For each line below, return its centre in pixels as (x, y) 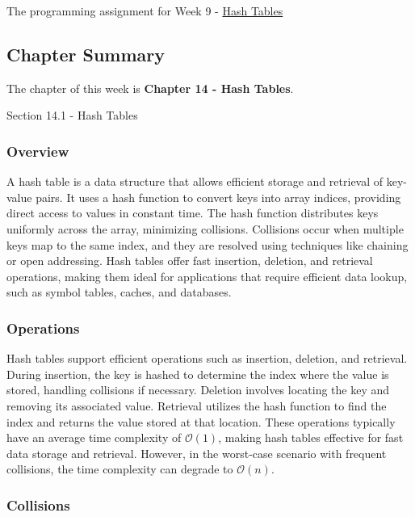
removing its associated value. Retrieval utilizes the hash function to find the (197, 405)
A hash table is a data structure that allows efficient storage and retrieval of (195, 181)
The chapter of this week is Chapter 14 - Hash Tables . (150, 88)
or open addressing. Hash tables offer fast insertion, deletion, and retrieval (190, 261)
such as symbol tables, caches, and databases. (119, 292)
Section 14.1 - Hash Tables (72, 115)
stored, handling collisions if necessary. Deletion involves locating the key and (198, 390)
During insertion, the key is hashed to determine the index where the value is (198, 374)
